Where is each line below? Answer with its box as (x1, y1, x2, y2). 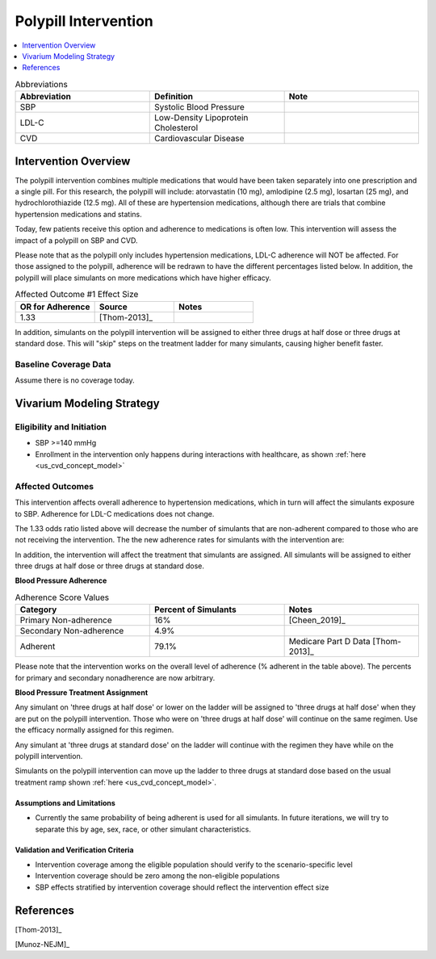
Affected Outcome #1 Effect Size (15, 289, 139, 300)
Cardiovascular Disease (154, 133, 245, 144)
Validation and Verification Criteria (15, 844, 134, 855)
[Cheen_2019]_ (288, 614, 346, 626)
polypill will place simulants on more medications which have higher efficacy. (15, 273, 272, 283)
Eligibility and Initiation (15, 421, 107, 432)
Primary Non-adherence (19, 614, 112, 626)
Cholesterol (154, 122, 199, 133)
